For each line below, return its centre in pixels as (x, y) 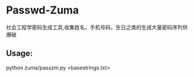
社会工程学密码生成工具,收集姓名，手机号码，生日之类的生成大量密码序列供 (97, 27)
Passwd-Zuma (43, 10)
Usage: (20, 53)
